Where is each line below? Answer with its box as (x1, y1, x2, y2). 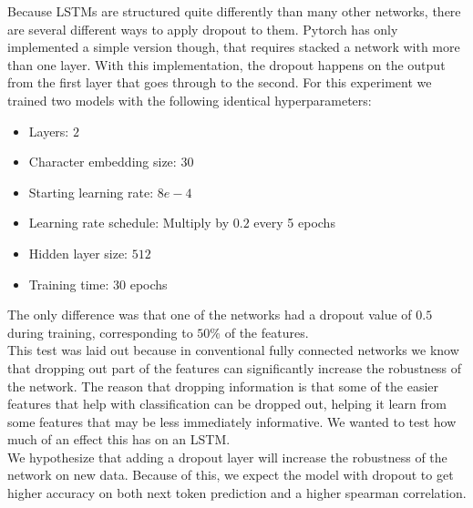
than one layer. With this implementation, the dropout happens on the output (7, 55, 446, 74)
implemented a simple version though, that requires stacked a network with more (7, 37, 460, 56)
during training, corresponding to (7, 322, 193, 341)
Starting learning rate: (28, 182, 154, 201)
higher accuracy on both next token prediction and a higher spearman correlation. (7, 483, 467, 503)
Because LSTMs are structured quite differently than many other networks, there (7, 2, 461, 20)
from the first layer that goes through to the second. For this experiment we (7, 73, 432, 92)
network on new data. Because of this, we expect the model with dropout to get (7, 465, 454, 484)
